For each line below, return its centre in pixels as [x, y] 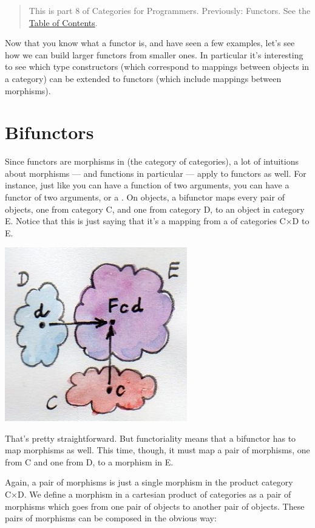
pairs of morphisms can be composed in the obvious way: [111, 518]
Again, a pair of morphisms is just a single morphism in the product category [149, 482]
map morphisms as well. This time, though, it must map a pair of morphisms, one [157, 450]
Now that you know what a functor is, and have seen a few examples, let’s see [150, 43]
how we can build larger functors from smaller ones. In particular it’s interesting [154, 54]
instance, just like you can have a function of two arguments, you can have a [147, 185]
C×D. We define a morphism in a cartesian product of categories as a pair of [148, 494]
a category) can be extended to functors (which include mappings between [143, 78]
